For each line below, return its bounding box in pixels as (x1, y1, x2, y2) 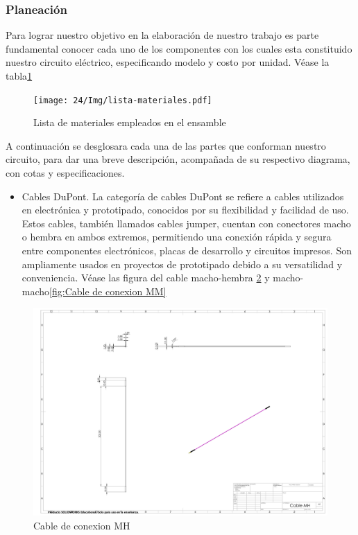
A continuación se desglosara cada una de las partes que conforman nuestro (6, 138, 326, 152)
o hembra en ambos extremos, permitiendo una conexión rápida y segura (22, 229, 332, 244)
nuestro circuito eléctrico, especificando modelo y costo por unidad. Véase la (6, 55, 330, 69)
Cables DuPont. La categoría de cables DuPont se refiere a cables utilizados (22, 188, 344, 203)
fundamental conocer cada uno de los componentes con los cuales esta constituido (6, 41, 352, 55)
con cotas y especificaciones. (6, 166, 125, 180)
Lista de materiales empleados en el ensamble (33, 115, 226, 130)
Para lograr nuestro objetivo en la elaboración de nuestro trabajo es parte (6, 28, 319, 42)
